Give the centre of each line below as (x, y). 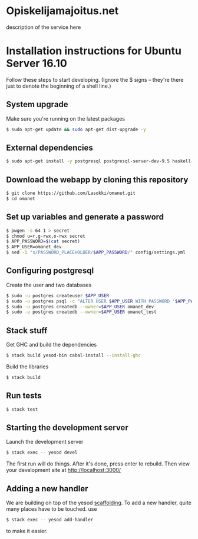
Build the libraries (27, 367)
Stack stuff (27, 330)
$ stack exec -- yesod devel (42, 453)
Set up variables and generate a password (85, 217)
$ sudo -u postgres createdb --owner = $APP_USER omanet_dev (80, 307)
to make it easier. (27, 531)
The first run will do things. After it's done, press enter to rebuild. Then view (98, 464)
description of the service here (44, 27)
